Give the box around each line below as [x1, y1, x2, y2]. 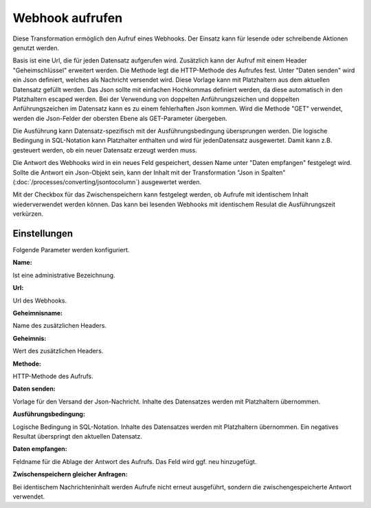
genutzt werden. [12, 43, 60, 52]
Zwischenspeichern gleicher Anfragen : [12, 470, 128, 478]
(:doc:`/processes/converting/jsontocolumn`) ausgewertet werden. [12, 178, 202, 186]
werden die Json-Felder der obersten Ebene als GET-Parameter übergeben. [12, 114, 228, 122]
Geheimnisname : [12, 309, 63, 318]
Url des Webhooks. [12, 296, 67, 305]
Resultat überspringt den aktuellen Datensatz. [12, 432, 142, 440]
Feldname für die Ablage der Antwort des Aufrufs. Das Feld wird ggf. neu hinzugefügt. [12, 457, 257, 465]
